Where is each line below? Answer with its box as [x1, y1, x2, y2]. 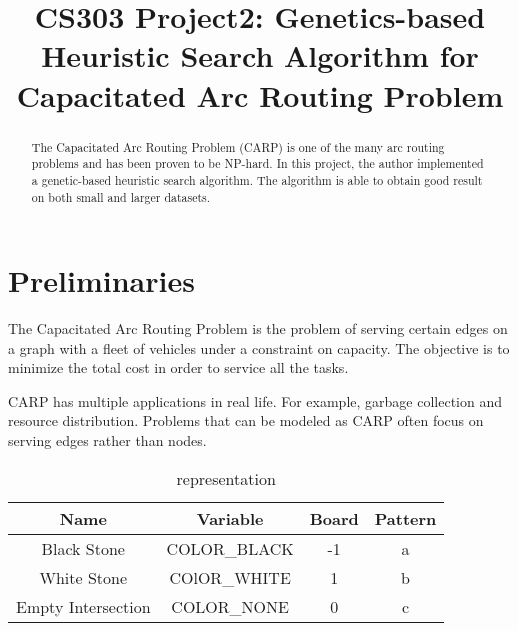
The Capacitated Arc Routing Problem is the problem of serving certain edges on [8, 318, 508, 339]
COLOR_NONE [171, 594, 289, 618]
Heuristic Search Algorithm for [41, 35, 479, 76]
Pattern [374, 506, 437, 530]
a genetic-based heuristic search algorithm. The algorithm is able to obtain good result [31, 171, 483, 188]
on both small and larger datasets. [31, 188, 211, 205]
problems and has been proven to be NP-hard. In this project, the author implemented [31, 155, 484, 172]
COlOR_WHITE [169, 565, 291, 589]
